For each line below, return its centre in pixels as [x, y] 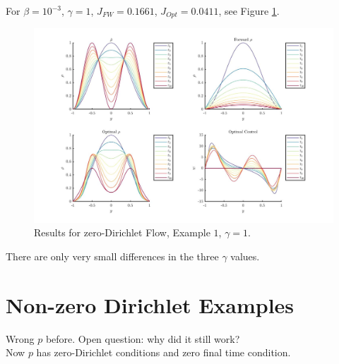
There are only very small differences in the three [112, 256]
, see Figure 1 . [249, 11]
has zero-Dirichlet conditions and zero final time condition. [163, 352]
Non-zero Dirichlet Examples [150, 304]
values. [245, 256]
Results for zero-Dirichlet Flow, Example [122, 232]
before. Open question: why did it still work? [143, 338]
